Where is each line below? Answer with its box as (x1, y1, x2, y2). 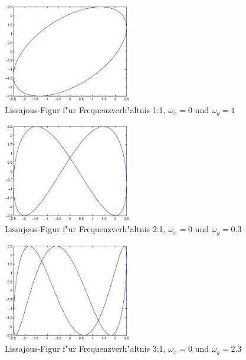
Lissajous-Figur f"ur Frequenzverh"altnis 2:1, (5, 223, 166, 235)
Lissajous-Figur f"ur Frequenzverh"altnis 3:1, (5, 342, 166, 355)
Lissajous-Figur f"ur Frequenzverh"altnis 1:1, (5, 103, 166, 115)
